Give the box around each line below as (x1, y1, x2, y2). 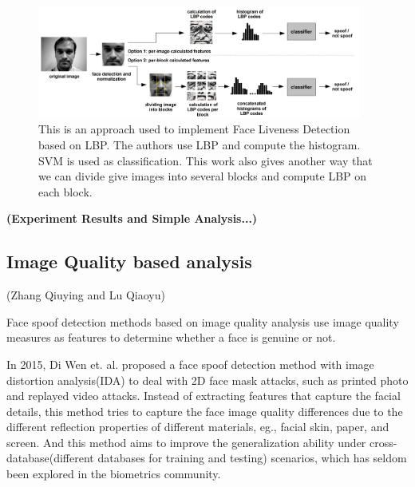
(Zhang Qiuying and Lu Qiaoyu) (6, 287, 165, 303)
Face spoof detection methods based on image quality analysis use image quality (6, 313, 399, 330)
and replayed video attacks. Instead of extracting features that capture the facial (6, 387, 401, 404)
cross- (369, 434, 397, 450)
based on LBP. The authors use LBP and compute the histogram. (38, 136, 361, 152)
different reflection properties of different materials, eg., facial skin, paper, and (6, 418, 389, 435)
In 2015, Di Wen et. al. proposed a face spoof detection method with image (6, 355, 374, 372)
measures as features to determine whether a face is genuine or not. (6, 329, 336, 346)
